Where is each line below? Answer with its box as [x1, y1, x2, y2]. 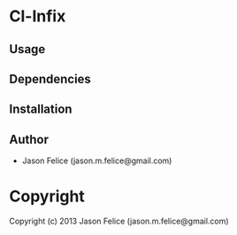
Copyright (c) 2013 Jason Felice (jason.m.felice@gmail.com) [9, 215, 229, 227]
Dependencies [9, 71, 91, 86]
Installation [9, 102, 73, 117]
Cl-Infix [9, 6, 66, 27]
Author [9, 131, 49, 147]
